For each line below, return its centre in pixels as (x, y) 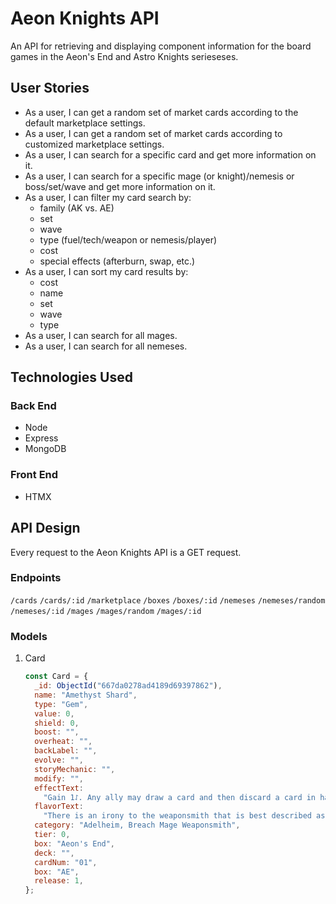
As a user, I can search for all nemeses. (106, 346)
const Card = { (56, 677)
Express (41, 438)
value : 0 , (54, 713)
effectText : (59, 788)
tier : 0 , (52, 835)
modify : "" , (59, 778)
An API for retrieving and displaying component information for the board (161, 46)
